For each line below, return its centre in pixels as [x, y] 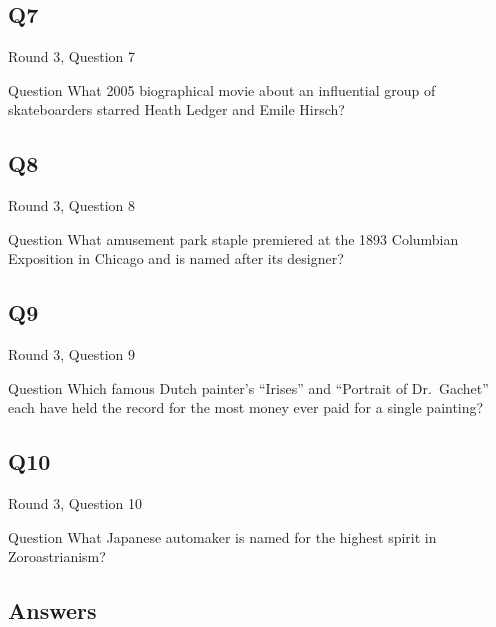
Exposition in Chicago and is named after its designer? [176, 258]
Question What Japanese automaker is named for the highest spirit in [222, 536]
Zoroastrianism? [57, 556]
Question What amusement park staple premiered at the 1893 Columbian [233, 238]
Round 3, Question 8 [72, 205]
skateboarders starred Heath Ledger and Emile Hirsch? [176, 109]
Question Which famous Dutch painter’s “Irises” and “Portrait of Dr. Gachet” [248, 387]
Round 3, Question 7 [72, 56]
